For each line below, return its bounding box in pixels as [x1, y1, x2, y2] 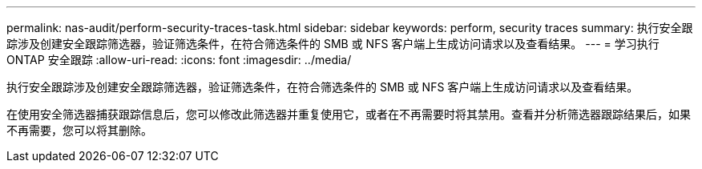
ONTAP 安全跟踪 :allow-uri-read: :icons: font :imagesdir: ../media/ [6, 53, 352, 66]
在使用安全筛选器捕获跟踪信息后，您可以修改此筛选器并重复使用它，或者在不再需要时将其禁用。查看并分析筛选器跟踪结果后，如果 [6, 107, 691, 121]
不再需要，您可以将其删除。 [6, 123, 152, 137]
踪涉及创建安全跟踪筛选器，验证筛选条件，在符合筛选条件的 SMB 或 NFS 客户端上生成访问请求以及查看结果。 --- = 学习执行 [6, 37, 660, 50]
